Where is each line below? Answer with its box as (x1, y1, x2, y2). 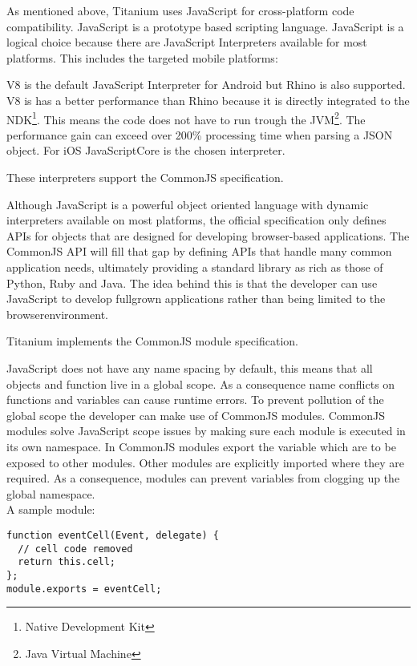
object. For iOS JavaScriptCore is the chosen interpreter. (6, 142, 285, 159)
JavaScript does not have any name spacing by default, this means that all (6, 359, 373, 376)
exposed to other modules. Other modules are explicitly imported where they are (6, 454, 404, 470)
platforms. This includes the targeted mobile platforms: (6, 49, 278, 66)
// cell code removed (18, 543, 133, 555)
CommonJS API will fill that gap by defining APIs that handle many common (6, 243, 392, 260)
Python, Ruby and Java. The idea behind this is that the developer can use (6, 274, 378, 291)
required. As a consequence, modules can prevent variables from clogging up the (6, 470, 400, 486)
